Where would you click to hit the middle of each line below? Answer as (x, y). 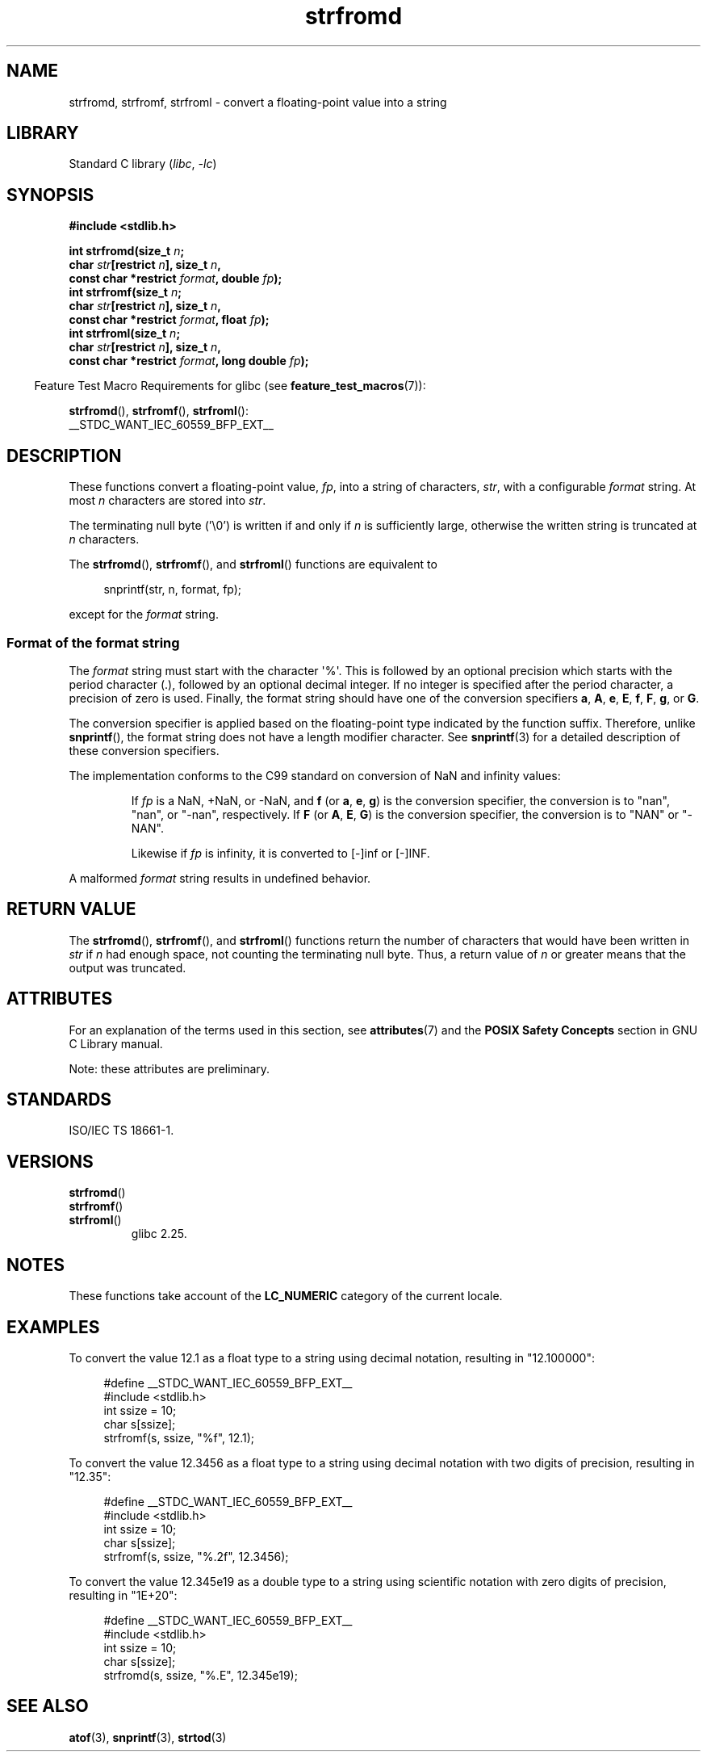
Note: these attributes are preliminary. (169, 1068)
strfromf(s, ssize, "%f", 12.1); (179, 1437)
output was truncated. (128, 967)
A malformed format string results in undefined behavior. (220, 878)
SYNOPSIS (50, 195)
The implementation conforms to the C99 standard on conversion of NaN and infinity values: (315, 775)
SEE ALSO (48, 1706)
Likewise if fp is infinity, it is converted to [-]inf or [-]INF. (280, 853)
